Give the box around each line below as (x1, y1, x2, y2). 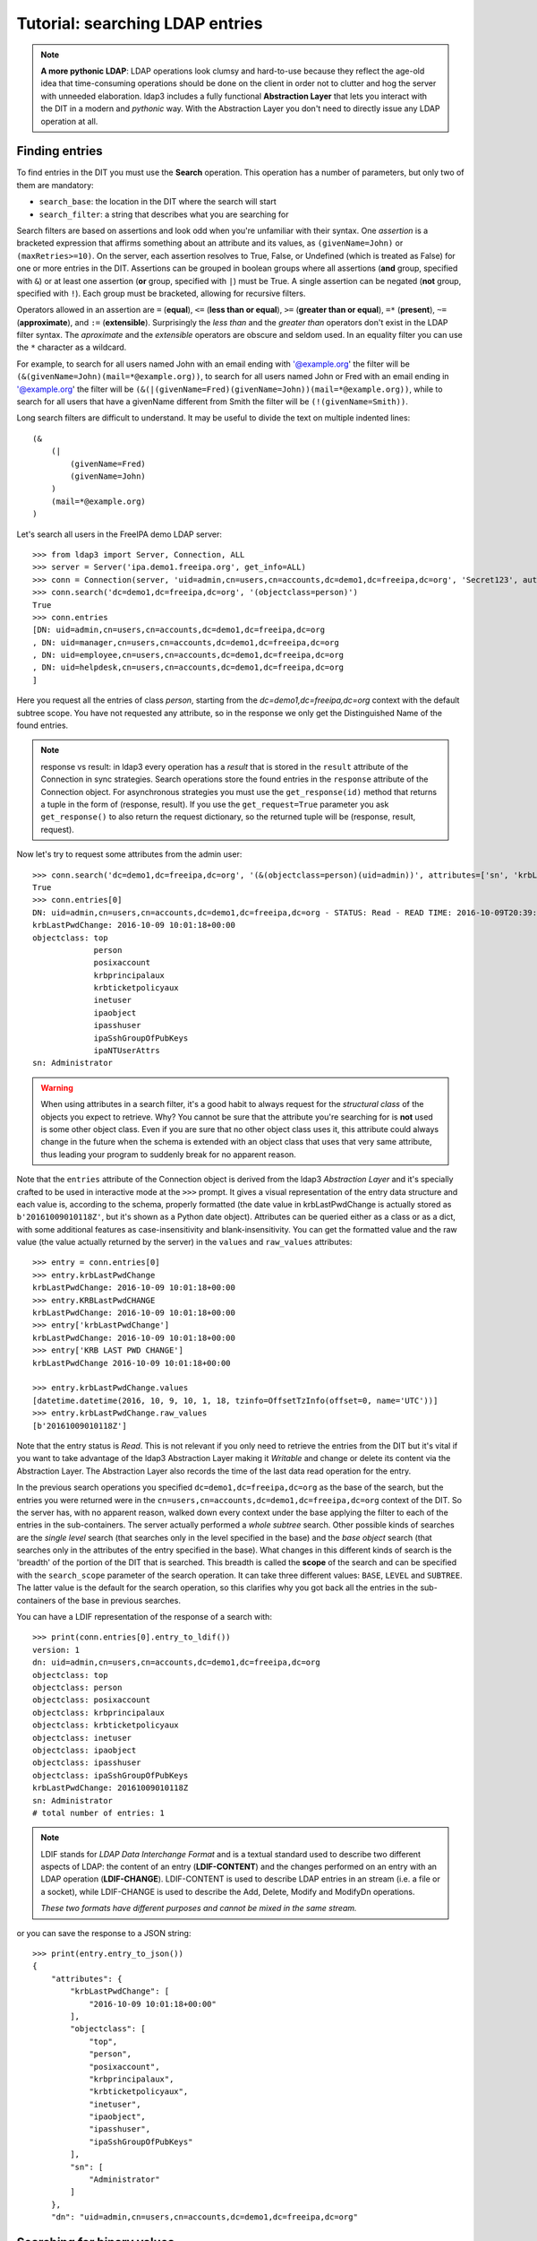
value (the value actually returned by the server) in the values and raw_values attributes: (16, 1237, 353, 1248)
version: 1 (32, 1645, 81, 1655)
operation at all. (40, 116, 98, 126)
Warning (40, 1082, 73, 1093)
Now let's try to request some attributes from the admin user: (16, 849, 243, 860)
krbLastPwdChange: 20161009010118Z (32, 1783, 189, 1793)
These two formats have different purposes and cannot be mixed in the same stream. (40, 1903, 357, 1914)
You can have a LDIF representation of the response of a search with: (16, 1612, 273, 1622)
